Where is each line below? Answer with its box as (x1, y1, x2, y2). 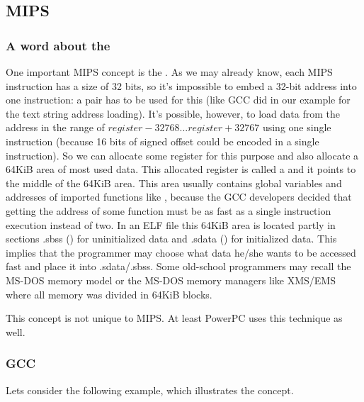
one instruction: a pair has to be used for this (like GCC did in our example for (6, 92, 351, 107)
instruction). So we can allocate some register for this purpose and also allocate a (6, 147, 359, 162)
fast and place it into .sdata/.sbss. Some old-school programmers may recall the (6, 259, 351, 274)
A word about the (6, 36, 110, 54)
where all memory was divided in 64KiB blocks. (6, 286, 212, 301)
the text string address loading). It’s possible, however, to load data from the (6, 106, 340, 121)
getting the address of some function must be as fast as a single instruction (6, 203, 331, 218)
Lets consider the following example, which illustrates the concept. (6, 382, 294, 397)
